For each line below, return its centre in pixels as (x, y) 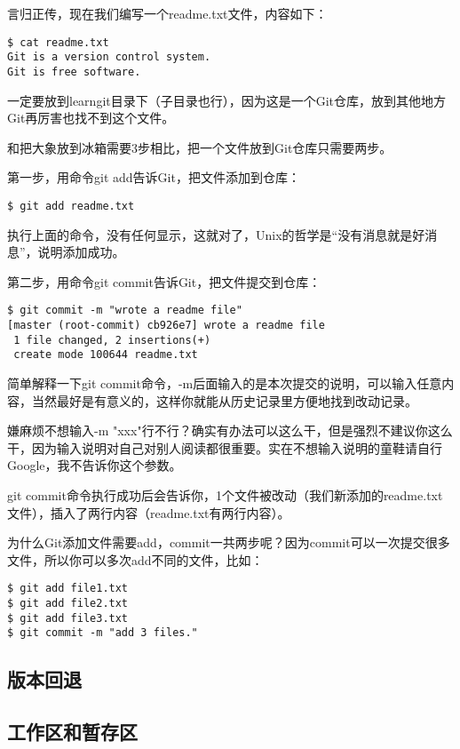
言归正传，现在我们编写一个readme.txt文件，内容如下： (167, 13)
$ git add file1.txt (68, 589)
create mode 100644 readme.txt (106, 355)
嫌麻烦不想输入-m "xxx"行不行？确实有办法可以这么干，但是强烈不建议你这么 (230, 430)
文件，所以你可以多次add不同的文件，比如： (135, 559)
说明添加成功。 (81, 252)
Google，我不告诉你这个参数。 (95, 465)
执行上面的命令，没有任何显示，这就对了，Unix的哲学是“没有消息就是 (210, 234)
